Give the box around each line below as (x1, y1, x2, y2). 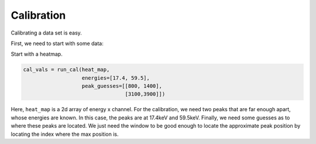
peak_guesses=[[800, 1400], (81, 83, 162, 90)
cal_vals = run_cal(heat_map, (23, 66, 110, 73)
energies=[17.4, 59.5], (81, 74, 150, 81)
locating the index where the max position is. (11, 131, 119, 138)
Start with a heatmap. (11, 50, 63, 58)
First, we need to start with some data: (11, 40, 104, 47)
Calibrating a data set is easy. (11, 29, 82, 36)
